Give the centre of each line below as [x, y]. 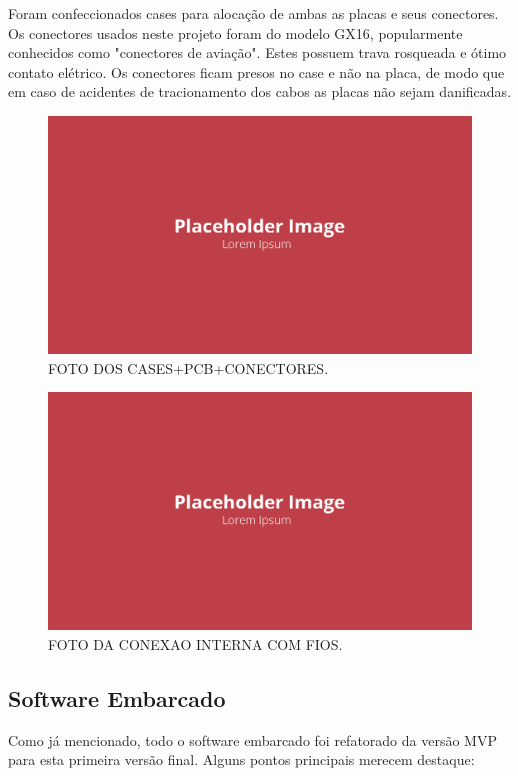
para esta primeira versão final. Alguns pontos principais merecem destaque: [241, 759]
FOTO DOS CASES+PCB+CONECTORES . [188, 367]
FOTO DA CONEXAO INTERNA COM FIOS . [195, 643]
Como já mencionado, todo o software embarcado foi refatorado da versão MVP [252, 739]
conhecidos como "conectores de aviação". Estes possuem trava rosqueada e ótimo [257, 52]
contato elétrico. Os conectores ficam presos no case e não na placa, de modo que [256, 71]
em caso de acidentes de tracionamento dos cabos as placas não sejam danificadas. [260, 91]
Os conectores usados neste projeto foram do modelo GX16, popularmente [235, 32]
